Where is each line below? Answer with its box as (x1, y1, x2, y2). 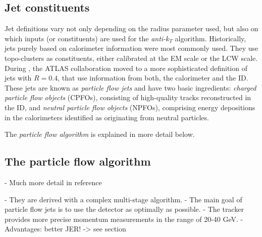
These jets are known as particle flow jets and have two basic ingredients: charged (5, 82, 256, 93)
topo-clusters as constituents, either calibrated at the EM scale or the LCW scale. (5, 52, 258, 63)
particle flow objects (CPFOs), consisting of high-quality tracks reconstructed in (5, 92, 251, 103)
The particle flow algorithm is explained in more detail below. (5, 129, 195, 139)
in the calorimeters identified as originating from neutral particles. (5, 112, 209, 122)
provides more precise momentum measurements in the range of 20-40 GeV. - (5, 213, 243, 224)
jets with (5, 72, 32, 83)
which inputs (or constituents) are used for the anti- (5, 33, 166, 43)
